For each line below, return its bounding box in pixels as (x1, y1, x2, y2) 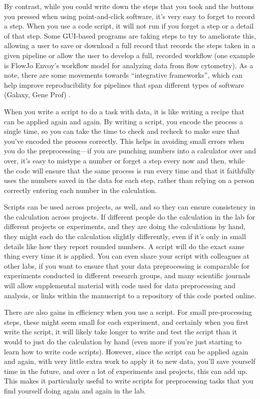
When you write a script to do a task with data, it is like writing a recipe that (4, 106, 244, 116)
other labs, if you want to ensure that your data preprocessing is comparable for (4, 260, 250, 271)
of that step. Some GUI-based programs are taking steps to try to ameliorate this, (4, 30, 256, 41)
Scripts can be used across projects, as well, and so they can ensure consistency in (4, 202, 255, 212)
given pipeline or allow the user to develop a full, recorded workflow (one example (4, 50, 255, 60)
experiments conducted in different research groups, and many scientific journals (4, 270, 250, 281)
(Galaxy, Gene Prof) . (4, 89, 71, 100)
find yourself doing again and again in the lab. (4, 385, 146, 395)
